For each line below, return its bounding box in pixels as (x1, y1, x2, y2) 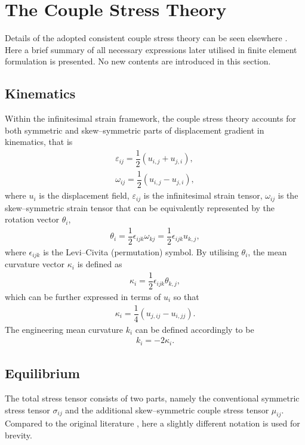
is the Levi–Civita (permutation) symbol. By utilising (43, 245, 239, 258)
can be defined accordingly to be (135, 323, 254, 335)
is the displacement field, (39, 189, 130, 202)
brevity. (5, 428, 32, 441)
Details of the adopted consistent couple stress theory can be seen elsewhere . (5, 32, 288, 44)
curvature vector (5, 258, 65, 270)
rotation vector (5, 213, 60, 225)
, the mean (248, 245, 287, 258)
